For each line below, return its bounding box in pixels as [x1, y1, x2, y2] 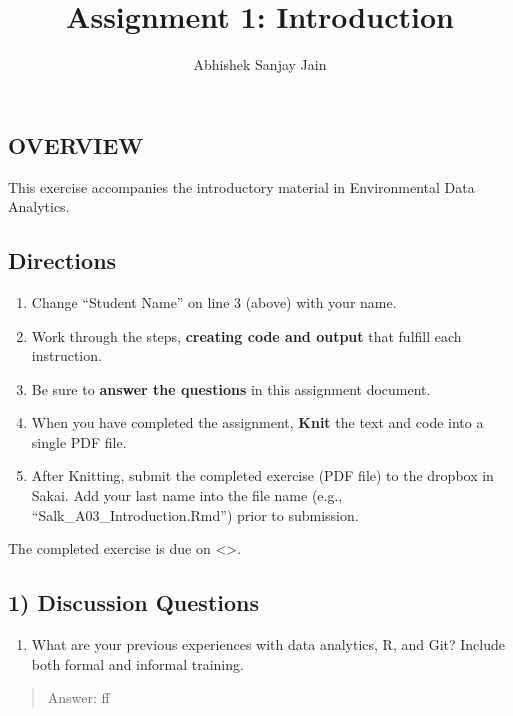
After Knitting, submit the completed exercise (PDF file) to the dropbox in [31, 465, 494, 486]
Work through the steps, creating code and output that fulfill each [31, 325, 462, 346]
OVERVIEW [8, 129, 144, 160]
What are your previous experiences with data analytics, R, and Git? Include [31, 634, 505, 655]
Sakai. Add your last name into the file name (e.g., [31, 485, 343, 506]
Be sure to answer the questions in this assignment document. [31, 378, 431, 399]
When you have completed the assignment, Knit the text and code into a [31, 412, 484, 433]
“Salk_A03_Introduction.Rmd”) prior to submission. [31, 504, 359, 525]
